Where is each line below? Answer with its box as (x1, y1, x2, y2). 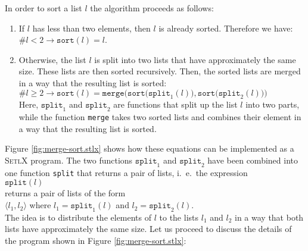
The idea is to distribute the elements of (5, 211, 152, 223)
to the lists (159, 211, 199, 223)
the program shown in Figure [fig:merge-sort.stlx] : (5, 234, 186, 247)
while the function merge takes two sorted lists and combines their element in (18, 111, 301, 123)
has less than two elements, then (32, 21, 151, 34)
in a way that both (235, 211, 304, 223)
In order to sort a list (5, 2, 82, 14)
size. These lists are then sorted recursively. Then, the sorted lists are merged (18, 65, 301, 77)
